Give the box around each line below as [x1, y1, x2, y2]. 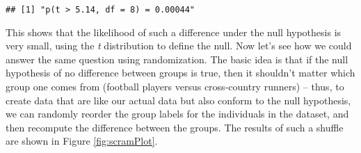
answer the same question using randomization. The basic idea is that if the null [6, 51, 348, 66]
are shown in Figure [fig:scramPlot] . [6, 134, 158, 148]
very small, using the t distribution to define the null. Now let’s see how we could [6, 38, 352, 53]
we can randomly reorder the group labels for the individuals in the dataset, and [6, 106, 349, 121]
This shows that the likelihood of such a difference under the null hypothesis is [6, 24, 342, 39]
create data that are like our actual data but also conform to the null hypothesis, [6, 92, 351, 107]
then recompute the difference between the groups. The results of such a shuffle [6, 120, 344, 134]
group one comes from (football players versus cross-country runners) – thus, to [6, 79, 344, 94]
